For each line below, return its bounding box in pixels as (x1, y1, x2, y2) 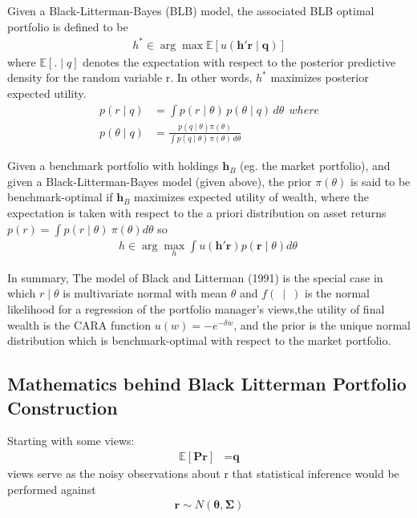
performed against (7, 480, 96, 497)
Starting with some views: (7, 432, 135, 449)
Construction (7, 395, 118, 419)
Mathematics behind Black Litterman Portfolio (7, 371, 407, 396)
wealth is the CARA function (7, 316, 152, 333)
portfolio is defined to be (7, 18, 128, 34)
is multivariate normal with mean (63, 285, 227, 301)
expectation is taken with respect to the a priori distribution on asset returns (7, 204, 387, 221)
